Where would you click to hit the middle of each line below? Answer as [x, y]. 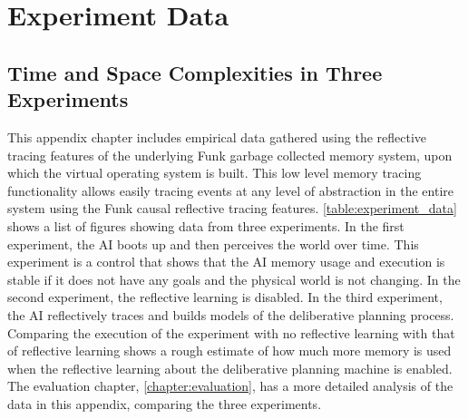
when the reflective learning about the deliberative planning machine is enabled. [230, 368]
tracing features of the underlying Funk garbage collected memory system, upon [230, 155]
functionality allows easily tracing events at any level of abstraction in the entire [230, 190]
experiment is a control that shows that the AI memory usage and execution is [226, 262]
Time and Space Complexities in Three [195, 72]
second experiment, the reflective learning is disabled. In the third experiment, [225, 297]
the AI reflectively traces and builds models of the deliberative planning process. [231, 314]
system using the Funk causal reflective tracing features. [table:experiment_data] [232, 208]
